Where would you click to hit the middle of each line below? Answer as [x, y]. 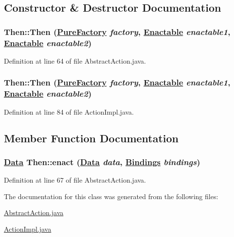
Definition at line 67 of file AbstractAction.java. [75, 180]
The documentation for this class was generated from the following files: [111, 196]
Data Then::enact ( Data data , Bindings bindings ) [102, 161]
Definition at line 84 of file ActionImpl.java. [69, 111]
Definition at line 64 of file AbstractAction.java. [75, 60]
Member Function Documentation [91, 138]
